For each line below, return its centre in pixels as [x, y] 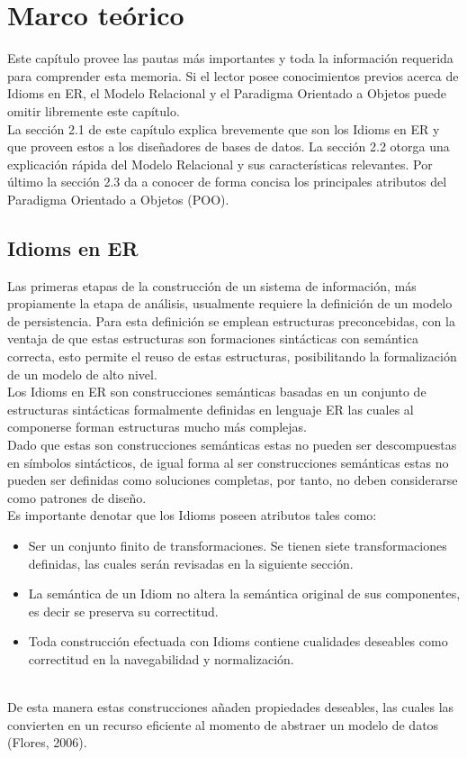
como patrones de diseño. [77, 497]
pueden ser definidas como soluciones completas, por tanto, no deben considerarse [233, 480]
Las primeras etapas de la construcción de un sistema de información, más [212, 285]
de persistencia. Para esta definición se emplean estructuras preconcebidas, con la [231, 320]
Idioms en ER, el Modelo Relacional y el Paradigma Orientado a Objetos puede [227, 93]
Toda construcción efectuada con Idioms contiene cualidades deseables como [238, 641]
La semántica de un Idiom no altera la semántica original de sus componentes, [244, 594]
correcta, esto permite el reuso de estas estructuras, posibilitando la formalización [232, 356]
